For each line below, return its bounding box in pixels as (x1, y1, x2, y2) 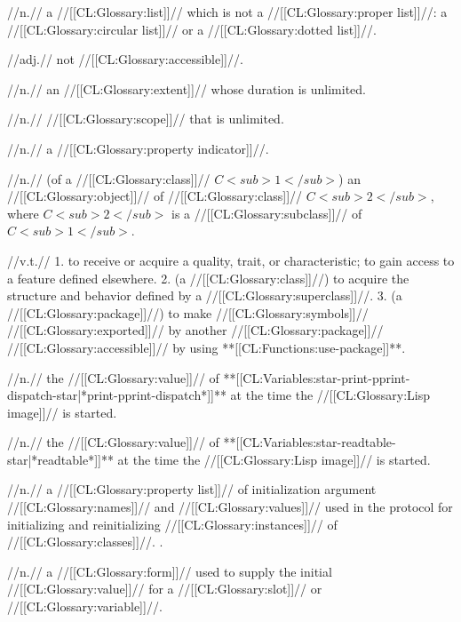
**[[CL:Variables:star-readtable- (223, 433, 396, 451)
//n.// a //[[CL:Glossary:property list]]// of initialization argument (7, 480, 377, 498)
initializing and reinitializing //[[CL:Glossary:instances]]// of (7, 514, 338, 533)
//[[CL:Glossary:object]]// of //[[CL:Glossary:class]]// (7, 187, 303, 205)
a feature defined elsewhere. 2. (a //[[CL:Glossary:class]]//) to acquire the (7, 268, 409, 287)
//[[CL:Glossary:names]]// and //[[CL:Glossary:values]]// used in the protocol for (7, 498, 453, 516)
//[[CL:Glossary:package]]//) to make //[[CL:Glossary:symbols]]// (7, 303, 369, 322)
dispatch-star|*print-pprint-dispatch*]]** (7, 386, 227, 404)
